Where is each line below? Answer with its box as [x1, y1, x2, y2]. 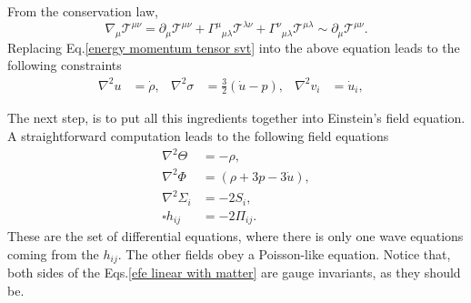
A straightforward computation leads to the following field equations [7, 126, 389, 146]
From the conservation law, [7, 2, 159, 20]
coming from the [7, 244, 99, 263]
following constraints [7, 56, 122, 75]
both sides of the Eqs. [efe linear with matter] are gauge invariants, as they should [7, 263, 461, 282]
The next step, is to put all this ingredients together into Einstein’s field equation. [7, 108, 466, 127]
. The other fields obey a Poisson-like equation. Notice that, [117, 244, 451, 263]
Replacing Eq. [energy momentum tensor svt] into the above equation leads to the [7, 37, 460, 56]
